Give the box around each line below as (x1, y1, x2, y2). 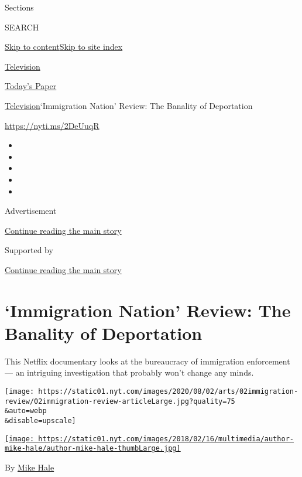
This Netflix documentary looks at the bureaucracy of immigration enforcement (5, 355, 290, 367)
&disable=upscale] (5, 416, 76, 425)
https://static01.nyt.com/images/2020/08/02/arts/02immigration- (38, 387, 298, 396)
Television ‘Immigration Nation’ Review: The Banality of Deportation (5, 99, 253, 111)
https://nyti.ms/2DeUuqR (5, 119, 99, 131)
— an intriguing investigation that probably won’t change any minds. (5, 366, 254, 379)
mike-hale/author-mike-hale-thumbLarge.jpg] (5, 444, 181, 453)
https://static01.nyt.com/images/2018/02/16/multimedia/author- (38, 434, 294, 443)
